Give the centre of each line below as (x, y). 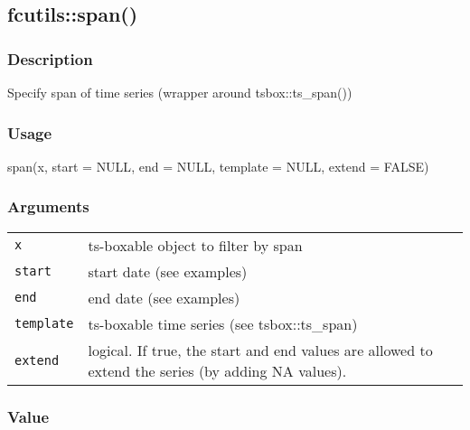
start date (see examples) (168, 271)
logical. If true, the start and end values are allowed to (260, 350)
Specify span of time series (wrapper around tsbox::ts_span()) (180, 92)
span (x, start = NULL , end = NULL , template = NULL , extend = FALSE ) (218, 166)
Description (50, 58)
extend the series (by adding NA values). (217, 370)
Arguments (48, 206)
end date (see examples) (164, 297)
